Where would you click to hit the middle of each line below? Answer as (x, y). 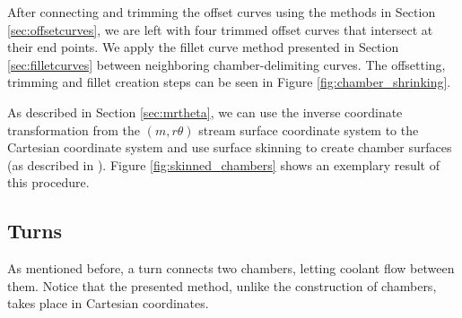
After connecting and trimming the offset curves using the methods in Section (222, 12)
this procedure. (48, 182)
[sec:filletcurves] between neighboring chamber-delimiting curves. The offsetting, (227, 64)
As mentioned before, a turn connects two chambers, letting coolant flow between (231, 268)
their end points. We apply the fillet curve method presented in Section (203, 47)
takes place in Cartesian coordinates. (108, 303)
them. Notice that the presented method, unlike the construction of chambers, (222, 285)
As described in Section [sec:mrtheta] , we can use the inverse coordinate (205, 112)
